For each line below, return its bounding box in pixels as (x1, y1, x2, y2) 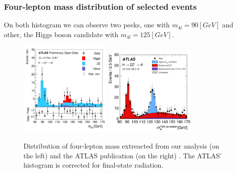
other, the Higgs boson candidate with (4, 29, 119, 39)
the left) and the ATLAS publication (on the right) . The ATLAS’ (23, 150, 222, 160)
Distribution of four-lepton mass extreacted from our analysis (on (23, 140, 219, 151)
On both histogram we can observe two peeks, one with (4, 20, 170, 30)
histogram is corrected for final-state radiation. (23, 160, 164, 170)
